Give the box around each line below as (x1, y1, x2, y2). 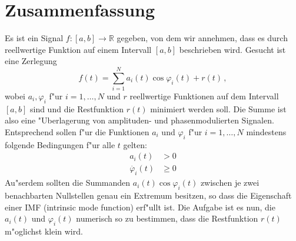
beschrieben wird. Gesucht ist (179, 43, 286, 55)
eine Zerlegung (5, 55, 57, 67)
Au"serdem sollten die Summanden (5, 176, 131, 189)
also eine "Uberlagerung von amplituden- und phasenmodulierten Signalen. (5, 114, 274, 126)
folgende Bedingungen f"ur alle (5, 138, 115, 150)
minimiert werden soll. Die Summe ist (150, 102, 287, 115)
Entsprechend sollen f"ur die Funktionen (5, 126, 149, 138)
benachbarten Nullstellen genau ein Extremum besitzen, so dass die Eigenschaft (5, 189, 292, 202)
